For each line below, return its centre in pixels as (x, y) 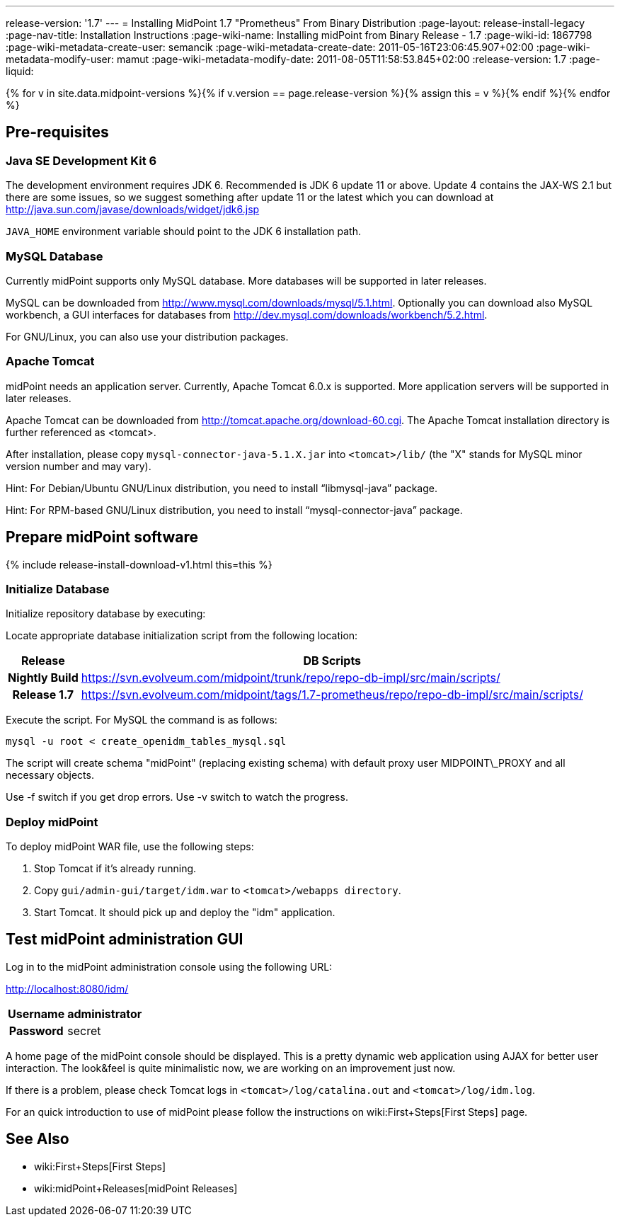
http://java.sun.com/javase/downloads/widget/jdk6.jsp (133, 210)
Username (36, 1013)
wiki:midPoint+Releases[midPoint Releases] (136, 1188)
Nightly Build (43, 678)
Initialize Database (58, 589)
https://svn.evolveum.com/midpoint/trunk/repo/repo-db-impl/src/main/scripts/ (291, 678)
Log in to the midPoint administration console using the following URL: (169, 966)
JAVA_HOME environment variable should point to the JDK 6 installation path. (184, 232)
